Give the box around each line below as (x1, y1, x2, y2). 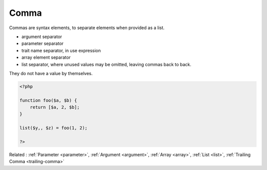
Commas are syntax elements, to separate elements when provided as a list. (9, 25, 165, 31)
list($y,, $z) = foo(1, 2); (19, 125, 88, 131)
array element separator (21, 54, 71, 60)
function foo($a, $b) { (19, 97, 78, 103)
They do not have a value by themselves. (9, 70, 93, 76)
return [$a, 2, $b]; (30, 104, 80, 110)
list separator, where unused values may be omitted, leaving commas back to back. (21, 61, 191, 67)
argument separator (21, 34, 62, 40)
